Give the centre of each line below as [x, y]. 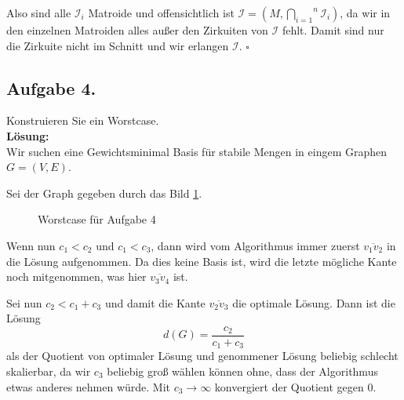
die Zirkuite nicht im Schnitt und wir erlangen [118, 45]
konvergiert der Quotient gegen [289, 386]
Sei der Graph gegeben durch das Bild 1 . [104, 193]
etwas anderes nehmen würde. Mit [89, 386]
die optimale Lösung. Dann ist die [314, 302]
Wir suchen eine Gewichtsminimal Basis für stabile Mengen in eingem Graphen [197, 151]
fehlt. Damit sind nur [333, 30]
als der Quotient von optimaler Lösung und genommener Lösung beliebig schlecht [202, 356]
